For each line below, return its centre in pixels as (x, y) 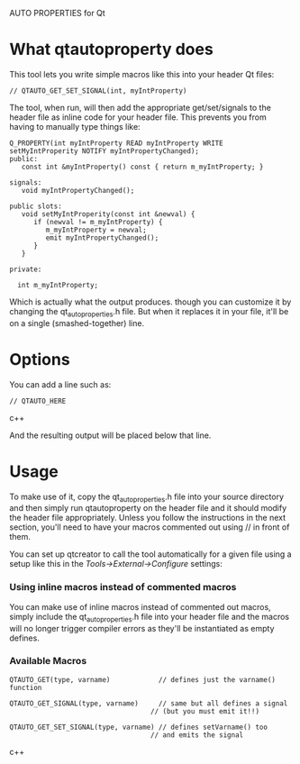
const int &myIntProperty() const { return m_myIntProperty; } (142, 167)
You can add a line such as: (60, 384)
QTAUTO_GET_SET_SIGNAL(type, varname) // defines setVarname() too (139, 727)
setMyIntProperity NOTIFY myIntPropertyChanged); (105, 151)
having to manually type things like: (75, 126)
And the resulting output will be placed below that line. (110, 435)
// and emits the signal (197, 735)
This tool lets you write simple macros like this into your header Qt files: (142, 74)
